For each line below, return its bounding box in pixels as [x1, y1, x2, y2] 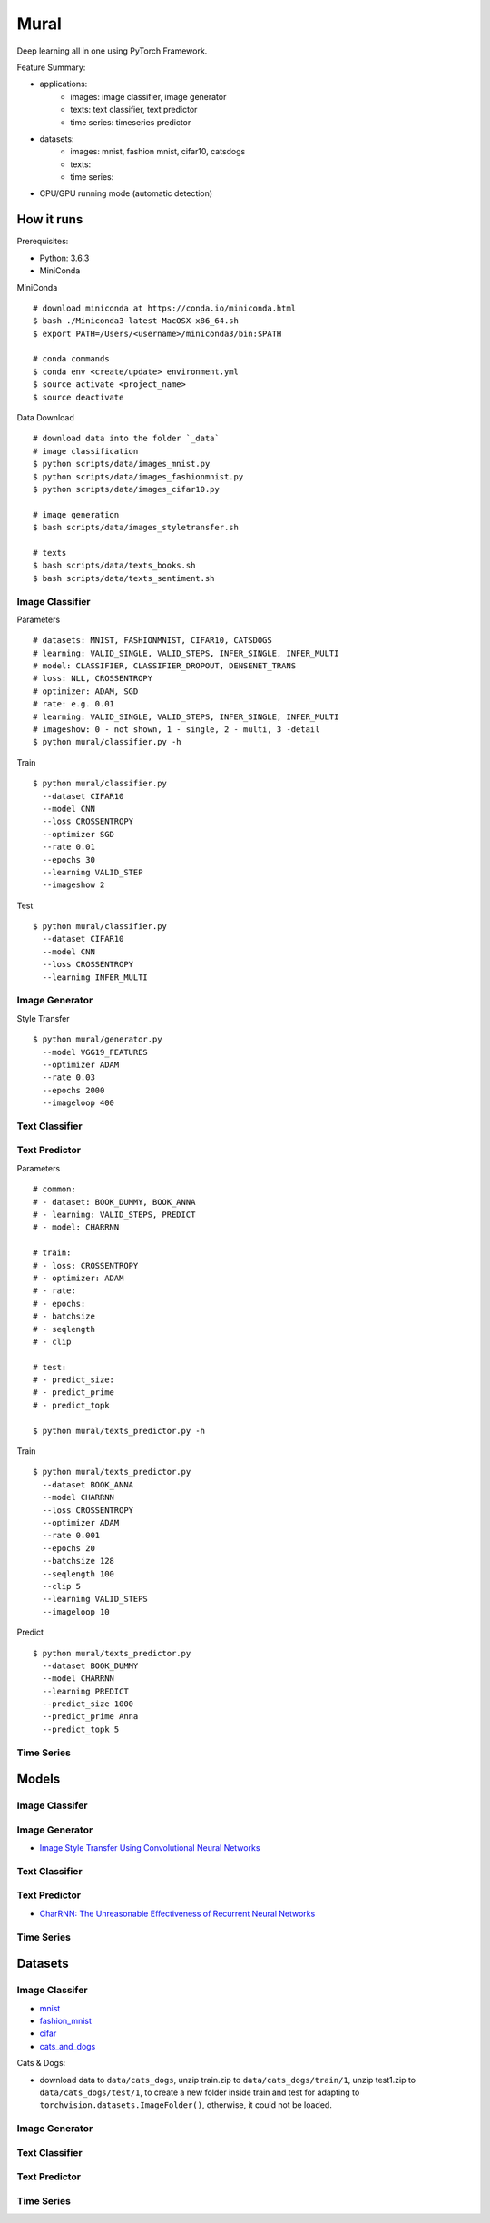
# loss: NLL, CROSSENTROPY [33, 673, 153, 684]
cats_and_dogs [39, 2040, 96, 2051]
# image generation [33, 509, 120, 519]
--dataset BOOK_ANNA [42, 1479, 134, 1489]
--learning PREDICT [42, 1685, 129, 1696]
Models [16, 1772, 61, 1787]
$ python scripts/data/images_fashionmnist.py [33, 471, 244, 481]
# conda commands [33, 354, 110, 364]
